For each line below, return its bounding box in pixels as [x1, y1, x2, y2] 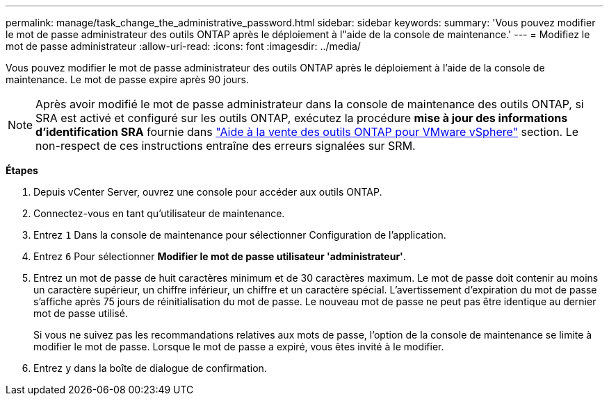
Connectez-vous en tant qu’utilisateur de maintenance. [33, 207, 285, 219]
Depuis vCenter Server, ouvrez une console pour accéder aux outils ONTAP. [33, 186, 382, 198]
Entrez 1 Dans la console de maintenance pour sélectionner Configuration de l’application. [33, 229, 446, 241]
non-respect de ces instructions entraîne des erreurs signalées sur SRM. [35, 139, 416, 153]
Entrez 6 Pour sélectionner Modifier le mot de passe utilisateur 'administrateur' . [33, 250, 406, 262]
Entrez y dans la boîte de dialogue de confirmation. [33, 362, 267, 374]
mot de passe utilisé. [33, 307, 128, 319]
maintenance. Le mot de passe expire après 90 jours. [6, 74, 249, 85]
